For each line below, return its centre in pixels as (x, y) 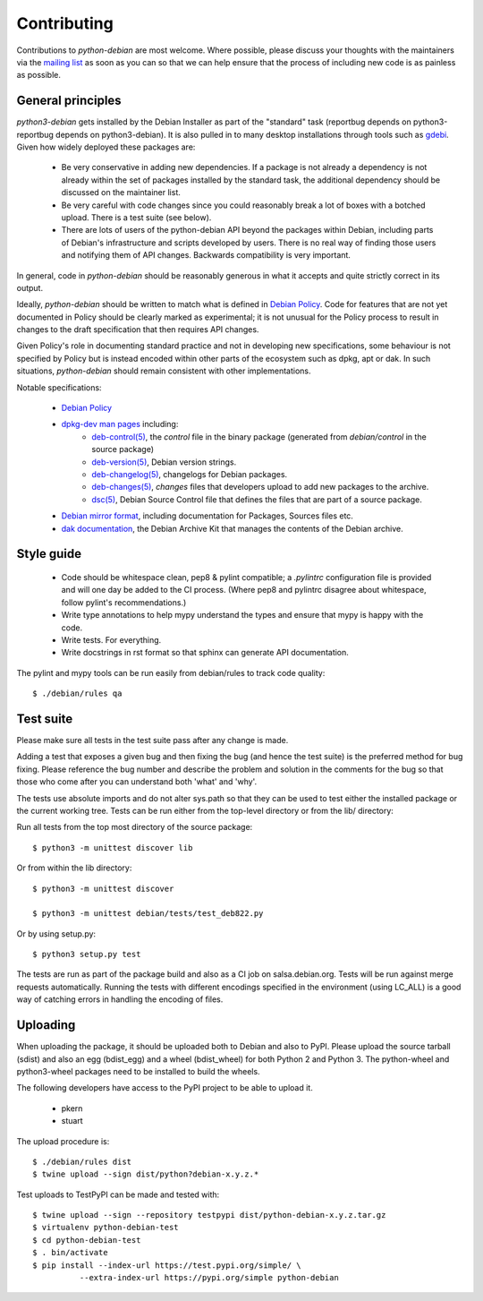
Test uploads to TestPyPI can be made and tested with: (118, 1194)
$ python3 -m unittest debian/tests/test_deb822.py (148, 914)
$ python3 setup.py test (87, 954)
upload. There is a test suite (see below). (136, 217)
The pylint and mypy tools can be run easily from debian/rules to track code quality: (171, 672)
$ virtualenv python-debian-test (106, 1228)
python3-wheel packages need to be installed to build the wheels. (138, 1071)
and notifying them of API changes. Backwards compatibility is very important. (206, 255)
